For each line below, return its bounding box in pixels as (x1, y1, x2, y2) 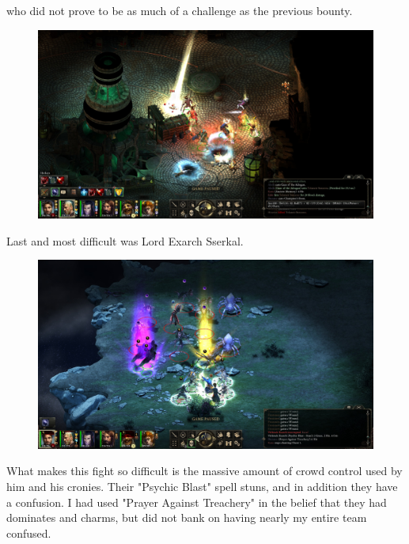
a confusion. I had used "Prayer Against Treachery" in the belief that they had (6, 493, 387, 510)
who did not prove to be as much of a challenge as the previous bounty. (6, 2, 353, 18)
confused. (6, 524, 51, 541)
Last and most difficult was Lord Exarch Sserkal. (6, 232, 244, 249)
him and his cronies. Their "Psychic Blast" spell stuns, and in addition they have (6, 477, 398, 494)
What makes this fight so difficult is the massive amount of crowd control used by (6, 462, 403, 479)
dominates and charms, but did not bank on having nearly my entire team (6, 509, 367, 526)
